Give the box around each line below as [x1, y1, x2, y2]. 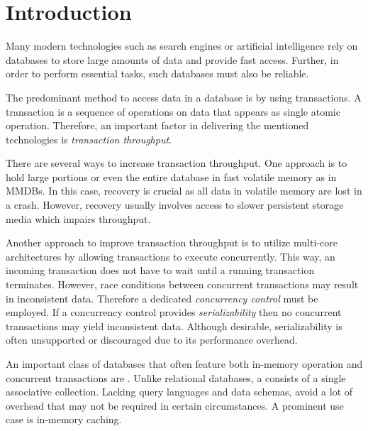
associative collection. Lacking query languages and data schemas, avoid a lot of [6, 384, 353, 399]
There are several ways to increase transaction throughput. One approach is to [6, 156, 347, 170]
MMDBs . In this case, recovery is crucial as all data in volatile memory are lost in [6, 183, 362, 198]
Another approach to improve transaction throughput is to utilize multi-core [6, 235, 338, 250]
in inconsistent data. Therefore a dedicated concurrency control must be [6, 290, 318, 305]
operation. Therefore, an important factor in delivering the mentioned [6, 118, 309, 133]
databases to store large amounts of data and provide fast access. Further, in [6, 52, 339, 67]
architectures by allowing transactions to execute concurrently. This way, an [6, 249, 335, 263]
